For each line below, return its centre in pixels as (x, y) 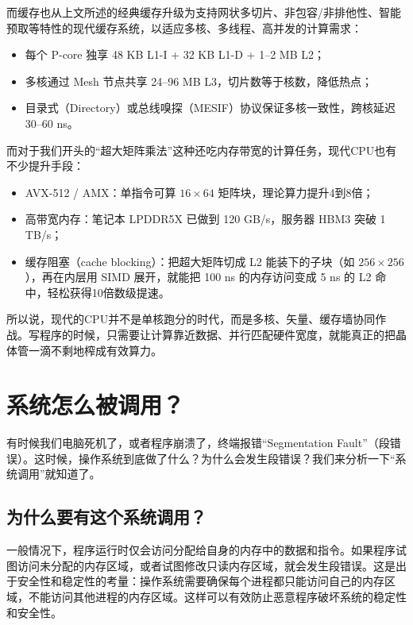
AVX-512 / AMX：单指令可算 (100, 192)
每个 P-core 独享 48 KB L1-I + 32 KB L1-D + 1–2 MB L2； (175, 54)
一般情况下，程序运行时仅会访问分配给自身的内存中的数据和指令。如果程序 (201, 550)
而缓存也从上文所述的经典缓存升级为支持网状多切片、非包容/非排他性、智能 (204, 12)
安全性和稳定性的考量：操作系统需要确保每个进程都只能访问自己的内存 (201, 581)
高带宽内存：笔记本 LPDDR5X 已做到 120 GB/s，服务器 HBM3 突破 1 (205, 219)
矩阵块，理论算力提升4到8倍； (296, 192)
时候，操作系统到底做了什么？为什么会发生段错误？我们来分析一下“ (220, 458)
